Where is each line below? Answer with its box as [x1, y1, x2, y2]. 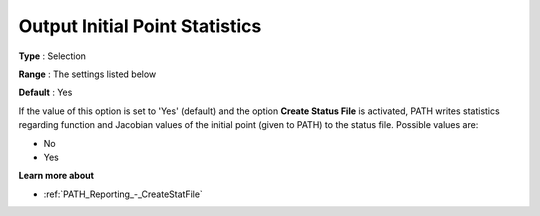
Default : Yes [18, 86, 73, 99]
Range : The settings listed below [18, 68, 157, 80]
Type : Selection [18, 50, 87, 62]
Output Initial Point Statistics [18, 15, 262, 37]
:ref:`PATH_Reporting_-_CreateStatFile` [43, 188, 204, 200]
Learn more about [18, 170, 95, 182]
